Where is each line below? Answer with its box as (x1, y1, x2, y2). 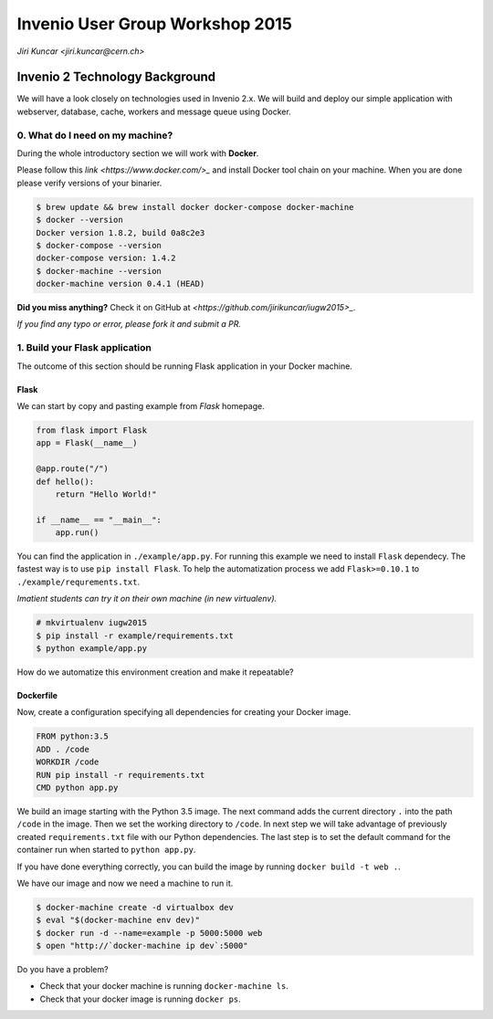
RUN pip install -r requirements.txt (36, 770, 205, 780)
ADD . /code (36, 744, 90, 754)
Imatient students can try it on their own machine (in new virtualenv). (16, 594, 278, 604)
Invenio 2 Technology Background (16, 69, 216, 85)
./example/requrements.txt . (16, 576, 141, 587)
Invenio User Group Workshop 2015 (16, 14, 292, 34)
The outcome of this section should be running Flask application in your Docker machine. (16, 361, 353, 372)
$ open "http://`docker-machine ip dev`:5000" (36, 940, 248, 951)
